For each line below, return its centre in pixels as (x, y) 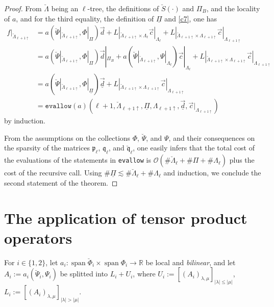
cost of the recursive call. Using (53, 173)
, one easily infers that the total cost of (194, 148)
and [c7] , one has (191, 18)
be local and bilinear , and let (191, 262)
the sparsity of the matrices (47, 148)
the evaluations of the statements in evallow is (78, 160)
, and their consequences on (212, 137)
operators (38, 237)
